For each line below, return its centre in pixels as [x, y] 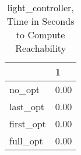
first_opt [28, 123]
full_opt [26, 141]
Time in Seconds [40, 21]
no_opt [25, 89]
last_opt [27, 106]
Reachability [41, 48]
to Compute [40, 34]
